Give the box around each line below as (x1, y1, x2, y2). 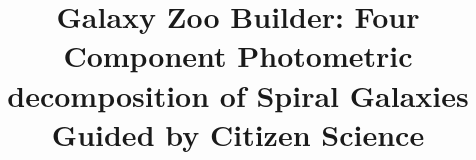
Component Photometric (63, 35, 413, 76)
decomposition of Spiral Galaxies (7, 74, 469, 115)
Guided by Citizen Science (51, 113, 425, 154)
